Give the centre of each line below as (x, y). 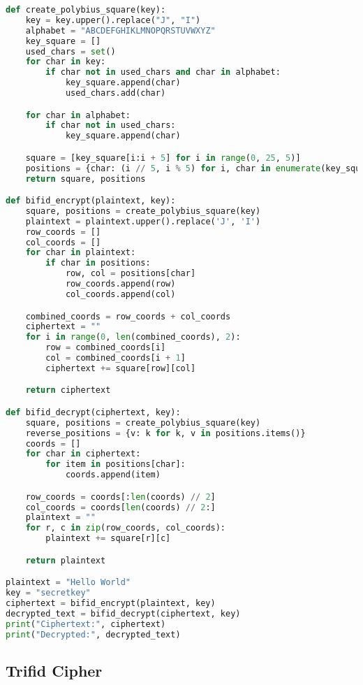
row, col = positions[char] (131, 274)
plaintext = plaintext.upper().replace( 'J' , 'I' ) (143, 221)
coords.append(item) (113, 475)
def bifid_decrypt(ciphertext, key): (93, 412)
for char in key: (66, 62)
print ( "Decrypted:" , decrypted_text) (93, 634)
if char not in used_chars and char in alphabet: (163, 72)
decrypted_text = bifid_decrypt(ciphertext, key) (123, 613)
